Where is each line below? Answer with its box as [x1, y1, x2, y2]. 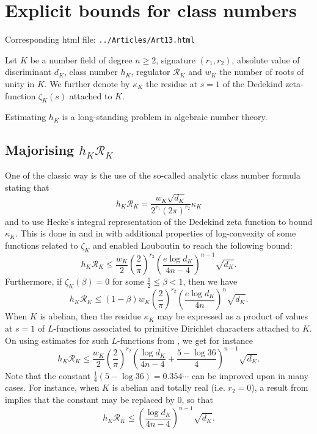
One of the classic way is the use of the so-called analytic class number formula [5, 169, 301, 182]
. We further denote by [44, 77, 130, 90]
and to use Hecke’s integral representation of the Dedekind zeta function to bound [5, 215, 313, 227]
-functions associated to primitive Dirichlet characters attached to [53, 321, 300, 334]
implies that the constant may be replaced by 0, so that [5, 393, 213, 406]
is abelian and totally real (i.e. [112, 381, 225, 394]
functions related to [5, 238, 78, 251]
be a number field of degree [30, 53, 133, 66]
